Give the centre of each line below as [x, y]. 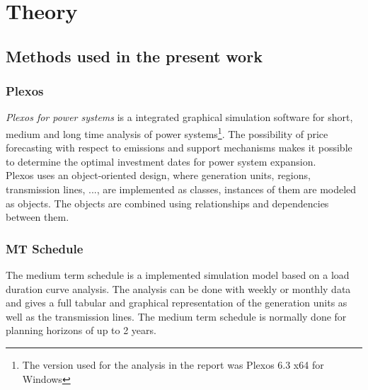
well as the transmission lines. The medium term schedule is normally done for [176, 316]
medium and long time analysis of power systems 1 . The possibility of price [167, 132]
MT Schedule [45, 248]
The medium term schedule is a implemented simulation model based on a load [178, 275]
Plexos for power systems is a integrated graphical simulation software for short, [179, 117]
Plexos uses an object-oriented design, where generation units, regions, [158, 175]
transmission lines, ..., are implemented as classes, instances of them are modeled [181, 189]
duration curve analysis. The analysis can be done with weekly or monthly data [178, 288]
